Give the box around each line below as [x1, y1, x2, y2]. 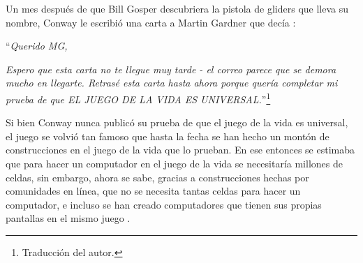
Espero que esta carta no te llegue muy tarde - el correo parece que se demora [6, 61, 336, 76]
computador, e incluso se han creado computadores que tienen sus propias [6, 197, 322, 211]
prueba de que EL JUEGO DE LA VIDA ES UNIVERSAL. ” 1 [6, 89, 271, 106]
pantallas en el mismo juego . [6, 211, 131, 225]
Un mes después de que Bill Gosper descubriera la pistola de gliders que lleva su [6, 1, 349, 15]
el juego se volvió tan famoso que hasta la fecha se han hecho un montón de [6, 128, 329, 143]
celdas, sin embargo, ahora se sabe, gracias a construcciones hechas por [6, 170, 309, 184]
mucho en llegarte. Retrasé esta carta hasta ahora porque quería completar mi [6, 75, 338, 90]
